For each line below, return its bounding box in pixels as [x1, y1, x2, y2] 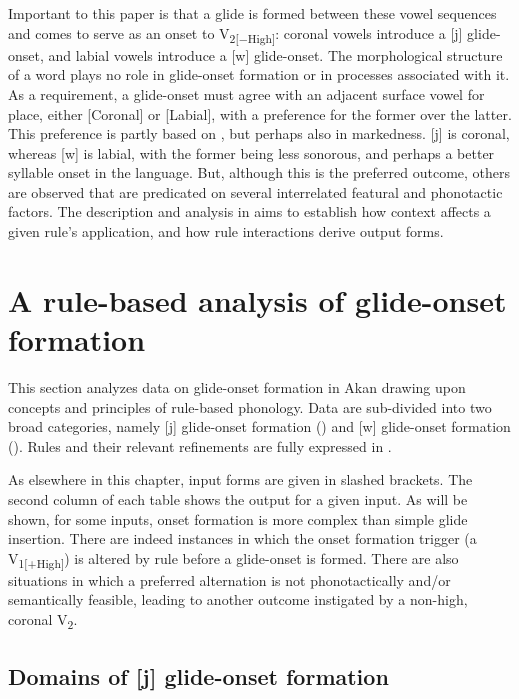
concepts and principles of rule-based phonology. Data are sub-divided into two [8, 396, 492, 417]
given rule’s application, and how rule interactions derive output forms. [8, 221, 444, 242]
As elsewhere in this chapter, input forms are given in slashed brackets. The [8, 469, 473, 490]
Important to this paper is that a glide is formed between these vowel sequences [8, 3, 497, 23]
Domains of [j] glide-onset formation [8, 660, 389, 691]
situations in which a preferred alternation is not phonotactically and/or [8, 569, 451, 590]
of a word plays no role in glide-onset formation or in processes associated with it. [8, 64, 510, 85]
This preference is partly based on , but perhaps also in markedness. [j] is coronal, [8, 123, 510, 144]
